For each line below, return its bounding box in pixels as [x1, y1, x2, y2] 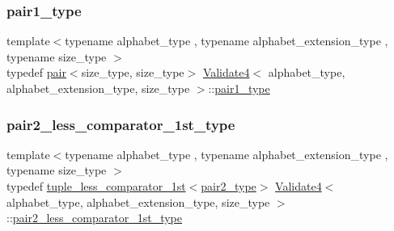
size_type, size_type [81, 64, 184, 81]
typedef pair [6, 64, 66, 81]
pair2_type [201, 178, 256, 194]
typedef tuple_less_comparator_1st [6, 178, 186, 194]
